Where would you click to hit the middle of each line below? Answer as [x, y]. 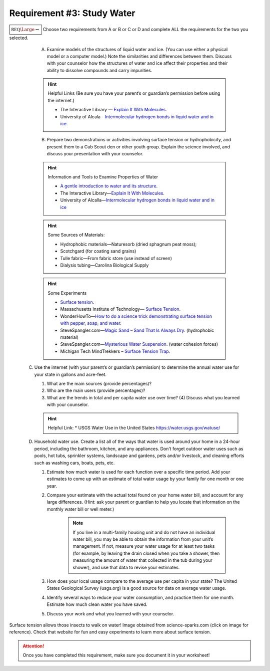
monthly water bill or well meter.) [80, 509]
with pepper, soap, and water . [91, 323]
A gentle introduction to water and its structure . [109, 186]
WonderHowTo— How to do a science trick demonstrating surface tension [136, 316]
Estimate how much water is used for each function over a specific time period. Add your [138, 472]
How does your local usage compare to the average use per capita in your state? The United [142, 581]
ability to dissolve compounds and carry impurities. [99, 70]
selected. [19, 38]
